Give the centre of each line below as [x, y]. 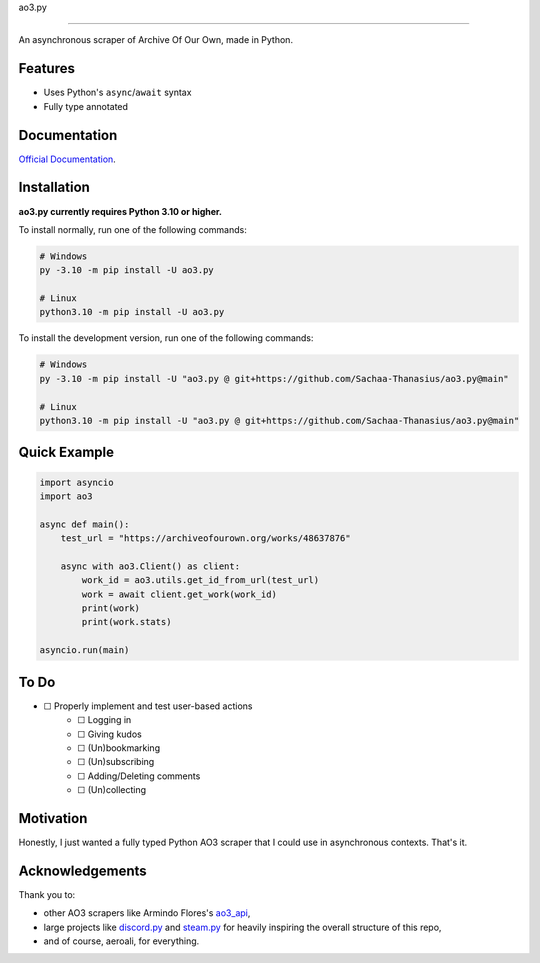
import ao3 [66, 496]
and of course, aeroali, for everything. [121, 941]
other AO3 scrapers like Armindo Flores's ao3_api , [147, 913]
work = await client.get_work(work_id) [179, 594]
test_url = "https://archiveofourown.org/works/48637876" [205, 538]
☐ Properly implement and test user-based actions [148, 706]
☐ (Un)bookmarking [118, 747]
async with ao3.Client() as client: [150, 566]
